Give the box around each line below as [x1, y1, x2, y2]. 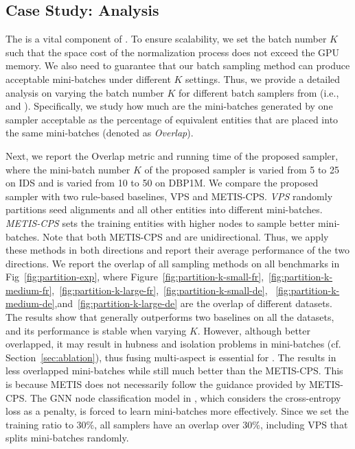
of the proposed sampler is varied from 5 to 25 [144, 162, 340, 176]
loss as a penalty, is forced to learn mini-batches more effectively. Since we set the [5, 404, 349, 418]
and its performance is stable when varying [5, 323, 187, 337]
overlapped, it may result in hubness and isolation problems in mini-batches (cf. [5, 337, 341, 351]
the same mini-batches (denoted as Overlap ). [5, 125, 194, 140]
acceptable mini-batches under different [5, 71, 171, 86]
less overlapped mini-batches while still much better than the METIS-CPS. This [5, 363, 343, 378]
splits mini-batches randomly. [5, 430, 129, 445]
